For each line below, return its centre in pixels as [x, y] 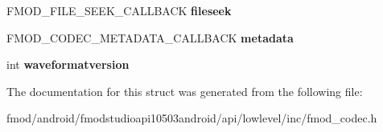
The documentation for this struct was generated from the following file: [185, 91]
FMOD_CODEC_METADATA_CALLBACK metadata [150, 37]
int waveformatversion [68, 64]
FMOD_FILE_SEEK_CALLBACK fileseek [119, 10]
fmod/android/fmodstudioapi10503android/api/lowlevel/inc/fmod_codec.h [192, 118]
